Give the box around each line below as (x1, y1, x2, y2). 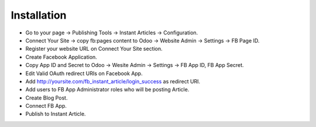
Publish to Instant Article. (25, 111, 86, 118)
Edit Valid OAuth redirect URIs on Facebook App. (25, 70, 143, 77)
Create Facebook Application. (25, 53, 98, 61)
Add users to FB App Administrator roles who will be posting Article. (25, 86, 190, 93)
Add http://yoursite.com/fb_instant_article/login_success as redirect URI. (25, 77, 201, 84)
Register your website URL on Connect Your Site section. (25, 45, 163, 52)
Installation (11, 9, 67, 22)
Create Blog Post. (25, 94, 68, 101)
